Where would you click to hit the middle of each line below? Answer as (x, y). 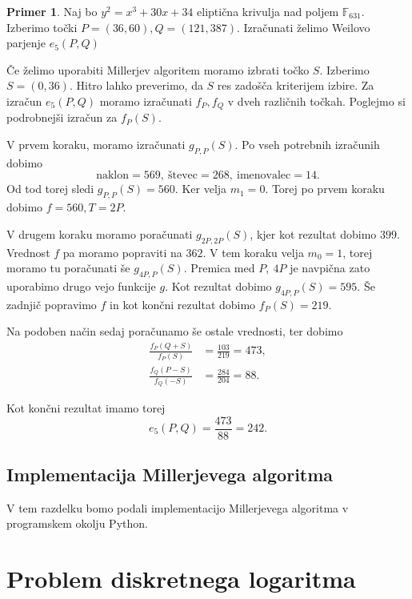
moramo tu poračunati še (68, 268)
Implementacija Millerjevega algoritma (170, 474)
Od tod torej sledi (50, 189)
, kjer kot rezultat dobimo (313, 233)
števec (183, 176)
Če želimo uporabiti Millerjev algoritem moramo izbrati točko (158, 69)
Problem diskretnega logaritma (181, 579)
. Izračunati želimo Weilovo (304, 27)
